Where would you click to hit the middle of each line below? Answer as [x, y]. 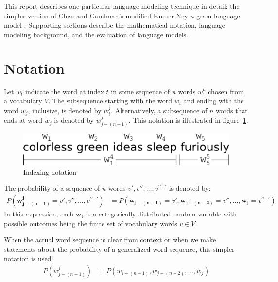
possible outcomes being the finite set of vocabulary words [91, 223]
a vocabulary [23, 101]
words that [232, 110]
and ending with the [214, 101]
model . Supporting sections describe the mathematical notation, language [114, 25]
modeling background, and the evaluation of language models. [96, 34]
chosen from [226, 91]
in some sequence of [140, 91]
